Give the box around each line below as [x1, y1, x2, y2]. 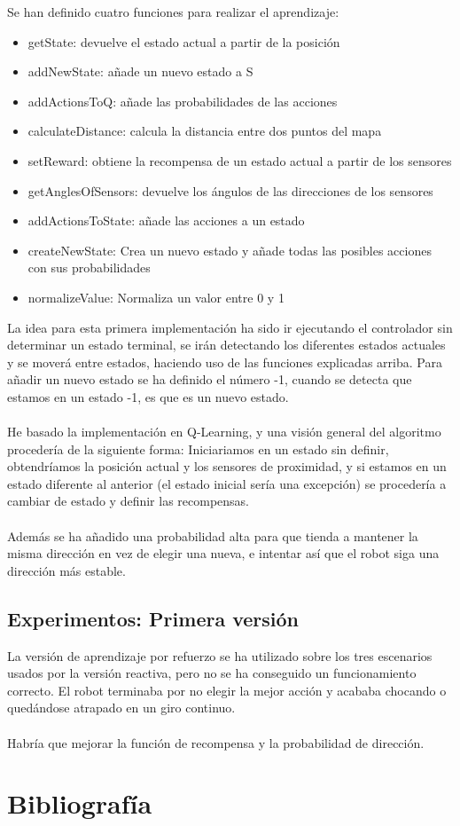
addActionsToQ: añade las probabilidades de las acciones [27, 91, 338, 110]
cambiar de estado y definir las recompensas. [7, 492, 250, 510]
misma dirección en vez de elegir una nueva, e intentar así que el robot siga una [7, 544, 440, 562]
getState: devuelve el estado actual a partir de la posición [27, 32, 340, 51]
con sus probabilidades [27, 258, 151, 277]
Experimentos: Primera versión [7, 604, 300, 632]
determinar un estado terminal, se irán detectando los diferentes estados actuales [7, 335, 446, 354]
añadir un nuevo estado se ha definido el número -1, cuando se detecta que [7, 370, 412, 389]
